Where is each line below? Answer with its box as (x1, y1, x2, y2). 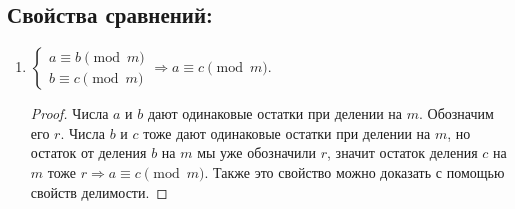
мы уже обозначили (197, 142, 317, 163)
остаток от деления (30, 142, 147, 163)
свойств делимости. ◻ (30, 181, 168, 202)
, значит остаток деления (327, 142, 478, 163)
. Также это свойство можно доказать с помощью (204, 161, 505, 182)
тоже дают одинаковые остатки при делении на (143, 122, 431, 143)
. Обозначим (419, 103, 494, 124)
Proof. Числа (30, 103, 109, 124)
